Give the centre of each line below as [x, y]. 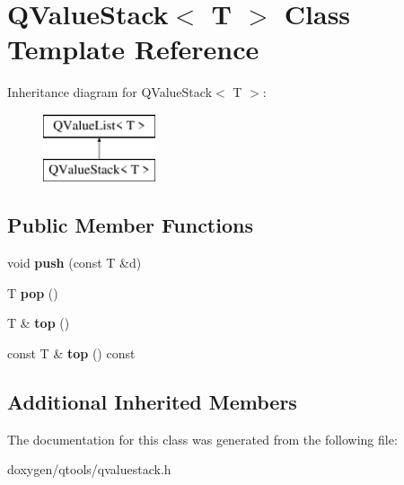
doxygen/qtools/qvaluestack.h [89, 469]
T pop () [33, 292]
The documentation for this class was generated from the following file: [202, 439]
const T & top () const [71, 353]
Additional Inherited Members [152, 402]
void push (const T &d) [75, 263]
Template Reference [133, 49]
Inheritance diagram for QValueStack [110, 92]
